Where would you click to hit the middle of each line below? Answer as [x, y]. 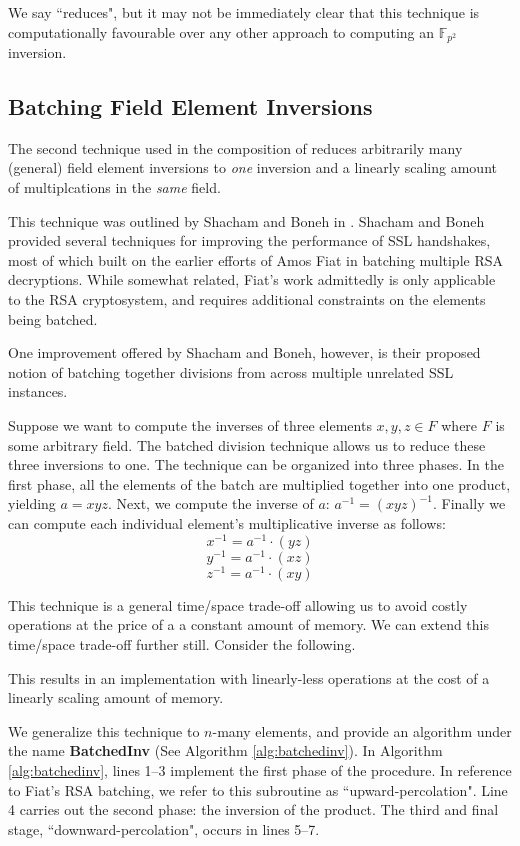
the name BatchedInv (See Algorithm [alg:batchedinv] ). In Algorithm [225, 750]
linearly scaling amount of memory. [116, 697]
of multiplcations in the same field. [114, 187]
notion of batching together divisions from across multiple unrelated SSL [231, 371]
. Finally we [469, 503]
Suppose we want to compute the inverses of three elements [190, 424]
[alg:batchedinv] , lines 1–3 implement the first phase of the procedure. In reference [260, 769]
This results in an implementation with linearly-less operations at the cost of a [249, 677]
